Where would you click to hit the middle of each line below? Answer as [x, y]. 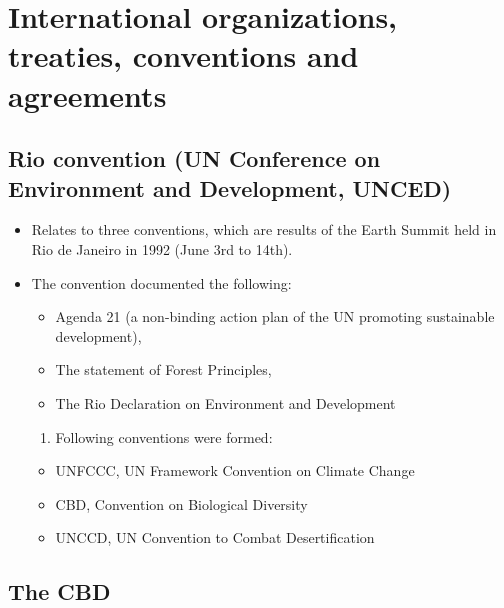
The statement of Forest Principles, [163, 369]
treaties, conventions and [183, 55]
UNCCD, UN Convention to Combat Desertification [215, 537]
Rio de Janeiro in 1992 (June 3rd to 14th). [162, 248]
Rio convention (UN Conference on [194, 158]
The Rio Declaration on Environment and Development [225, 402]
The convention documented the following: [161, 282]
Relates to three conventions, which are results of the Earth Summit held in [264, 229]
